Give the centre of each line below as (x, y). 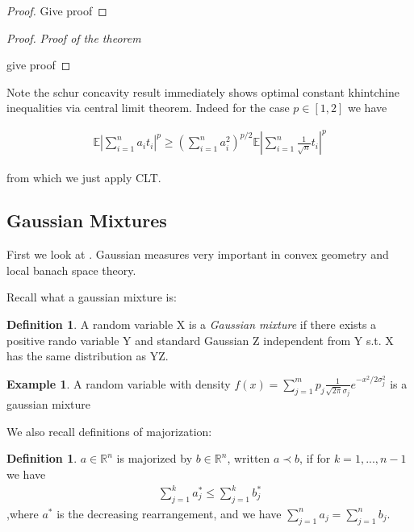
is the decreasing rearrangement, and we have (169, 513)
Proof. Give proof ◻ (57, 10)
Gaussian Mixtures (87, 220)
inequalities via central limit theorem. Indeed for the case (148, 108)
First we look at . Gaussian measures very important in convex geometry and (198, 254)
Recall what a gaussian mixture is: (92, 297)
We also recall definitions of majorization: (109, 431)
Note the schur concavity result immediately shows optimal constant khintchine (203, 91)
